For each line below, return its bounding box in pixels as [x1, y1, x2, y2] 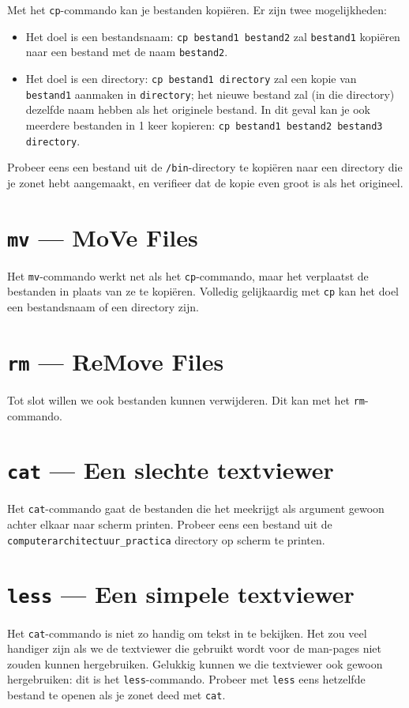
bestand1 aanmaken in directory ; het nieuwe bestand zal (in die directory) [25, 85, 395, 102]
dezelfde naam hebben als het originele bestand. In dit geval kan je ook [25, 101, 370, 118]
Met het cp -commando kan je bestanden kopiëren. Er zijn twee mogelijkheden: [7, 2, 387, 17]
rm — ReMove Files [7, 345, 224, 377]
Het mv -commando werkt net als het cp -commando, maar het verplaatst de [7, 267, 369, 284]
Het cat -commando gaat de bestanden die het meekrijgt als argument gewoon [7, 500, 385, 517]
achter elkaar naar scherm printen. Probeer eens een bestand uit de [7, 516, 332, 532]
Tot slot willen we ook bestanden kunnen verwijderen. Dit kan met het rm [7, 391, 366, 408]
